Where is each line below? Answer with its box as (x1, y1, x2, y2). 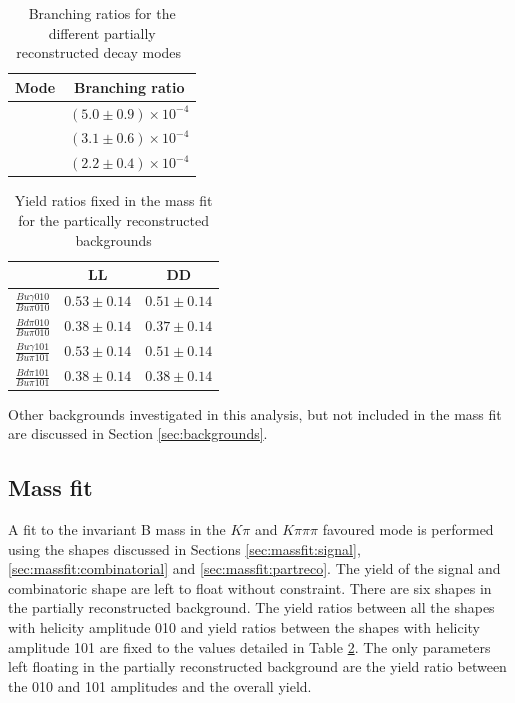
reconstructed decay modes (16, 42, 182, 63)
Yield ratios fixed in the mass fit (14, 190, 213, 211)
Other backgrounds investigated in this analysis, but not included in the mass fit (8, 403, 502, 424)
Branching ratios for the (28, 3, 176, 23)
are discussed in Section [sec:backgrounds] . (8, 423, 268, 444)
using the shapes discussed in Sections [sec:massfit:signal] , (8, 538, 361, 559)
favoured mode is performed (322, 518, 494, 539)
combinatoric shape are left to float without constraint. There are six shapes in (8, 577, 492, 598)
